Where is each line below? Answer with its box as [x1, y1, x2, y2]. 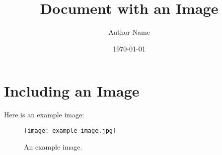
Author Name [108, 27, 150, 37]
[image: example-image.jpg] [24, 127, 117, 134]
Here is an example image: [4, 109, 84, 120]
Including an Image [4, 81, 140, 101]
